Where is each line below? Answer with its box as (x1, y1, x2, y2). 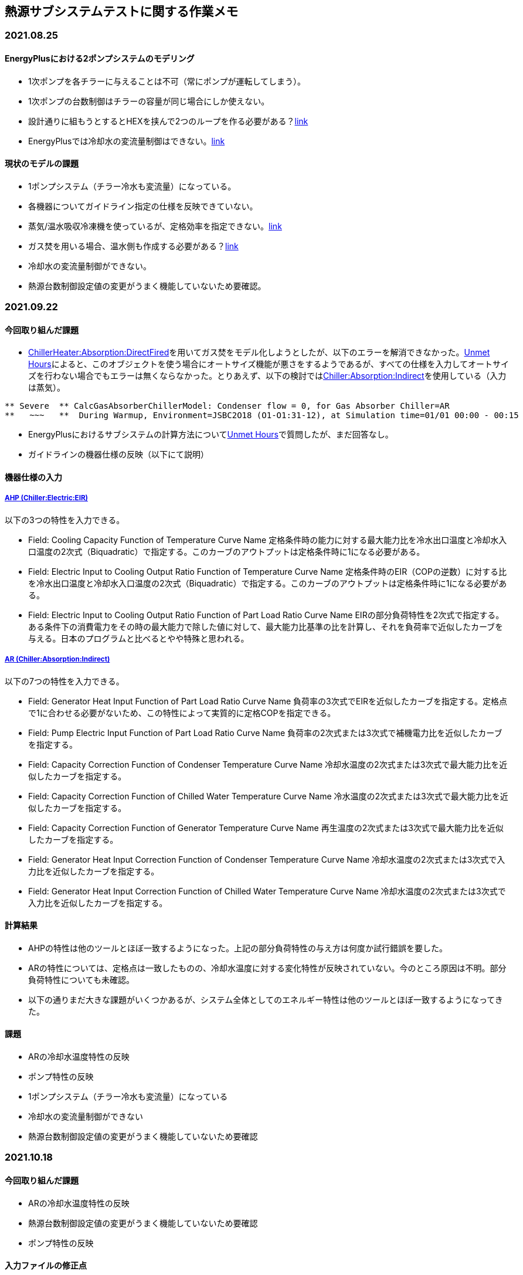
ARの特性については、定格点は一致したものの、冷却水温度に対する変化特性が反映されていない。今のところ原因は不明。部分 (28, 962, 507, 973)
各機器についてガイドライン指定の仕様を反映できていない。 (28, 201, 258, 211)
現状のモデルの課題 (5, 158, 79, 169)
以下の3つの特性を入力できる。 (5, 514, 125, 525)
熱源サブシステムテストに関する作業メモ (5, 4, 239, 19)
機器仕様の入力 (5, 472, 62, 483)
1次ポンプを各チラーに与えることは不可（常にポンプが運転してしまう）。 (28, 76, 306, 86)
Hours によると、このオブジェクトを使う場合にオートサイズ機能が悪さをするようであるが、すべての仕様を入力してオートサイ (28, 359, 509, 369)
